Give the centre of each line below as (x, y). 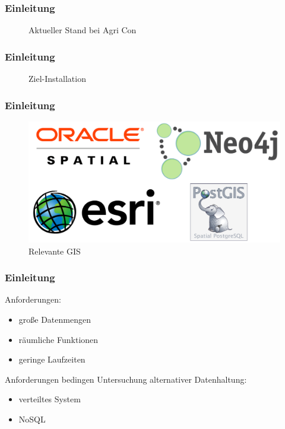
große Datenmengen (55, 319)
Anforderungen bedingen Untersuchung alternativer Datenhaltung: (126, 379)
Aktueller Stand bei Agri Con (83, 30)
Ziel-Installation (57, 79)
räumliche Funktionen (58, 339)
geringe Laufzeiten (52, 359)
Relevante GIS (55, 251)
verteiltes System (50, 399)
